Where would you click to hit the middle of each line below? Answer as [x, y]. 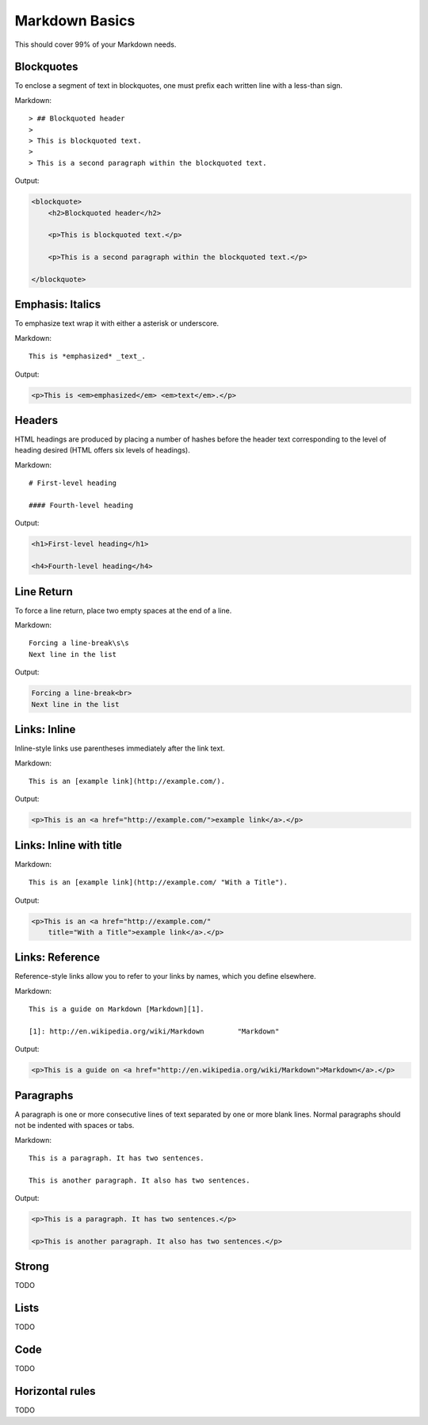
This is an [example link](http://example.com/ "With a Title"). [159, 883]
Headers [36, 420]
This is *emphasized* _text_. [88, 356]
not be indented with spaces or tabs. [75, 1125]
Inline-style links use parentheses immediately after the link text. [120, 748]
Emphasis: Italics [58, 305]
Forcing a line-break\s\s [79, 643]
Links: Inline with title [69, 845]
